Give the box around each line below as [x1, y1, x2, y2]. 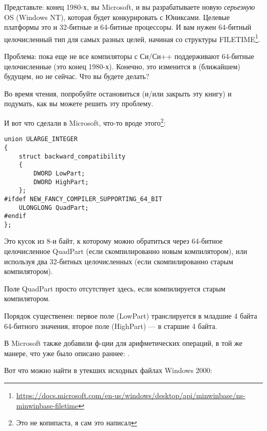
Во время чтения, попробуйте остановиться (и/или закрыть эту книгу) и [4, 88, 232, 99]
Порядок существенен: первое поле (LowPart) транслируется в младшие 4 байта [4, 310, 257, 321]
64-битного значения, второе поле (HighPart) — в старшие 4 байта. [4, 320, 217, 331]
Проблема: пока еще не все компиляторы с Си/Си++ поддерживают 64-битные [4, 51, 254, 62]
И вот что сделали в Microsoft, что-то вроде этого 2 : [4, 116, 166, 128]
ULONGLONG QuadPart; [18, 204, 89, 211]
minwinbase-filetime [16, 400, 79, 410]
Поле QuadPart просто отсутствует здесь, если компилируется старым [4, 283, 225, 293]
